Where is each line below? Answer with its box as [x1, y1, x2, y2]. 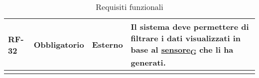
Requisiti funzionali [96, 1, 163, 12]
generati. [130, 57, 166, 69]
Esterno [92, 39, 123, 51]
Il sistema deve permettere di [130, 21, 249, 32]
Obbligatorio [33, 39, 84, 51]
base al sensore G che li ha [130, 44, 234, 57]
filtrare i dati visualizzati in [130, 32, 241, 44]
